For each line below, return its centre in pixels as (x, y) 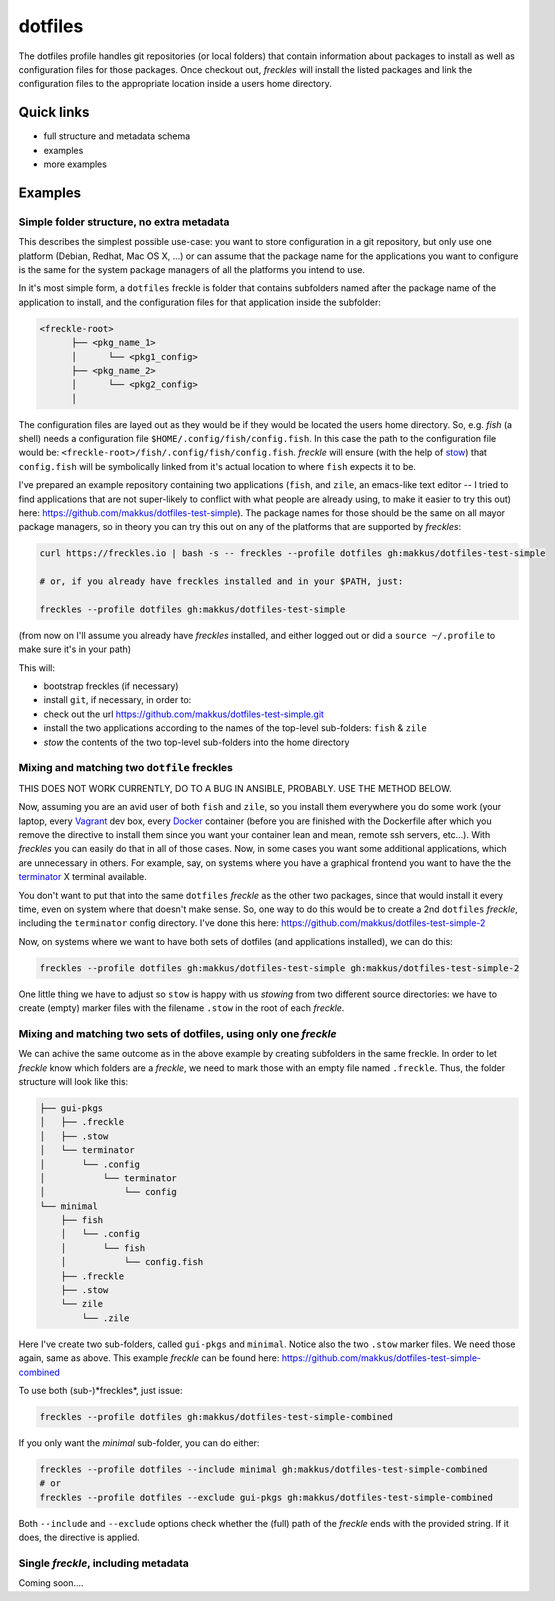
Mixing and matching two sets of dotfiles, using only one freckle (177, 1033)
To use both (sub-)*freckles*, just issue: (101, 1390)
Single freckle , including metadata (104, 1563)
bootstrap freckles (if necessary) (111, 686)
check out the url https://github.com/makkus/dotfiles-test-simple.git (184, 714)
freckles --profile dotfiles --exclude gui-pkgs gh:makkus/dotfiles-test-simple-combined (266, 1497)
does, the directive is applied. (79, 1537)
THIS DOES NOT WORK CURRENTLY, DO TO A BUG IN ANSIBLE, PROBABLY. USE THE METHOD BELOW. (235, 788)
